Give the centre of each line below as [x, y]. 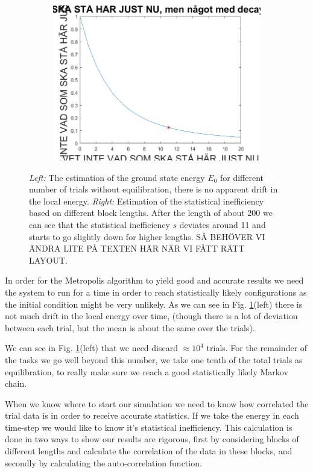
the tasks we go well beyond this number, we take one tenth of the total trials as [154, 359]
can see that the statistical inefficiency [100, 224]
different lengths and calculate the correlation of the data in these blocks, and [149, 451]
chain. [16, 383]
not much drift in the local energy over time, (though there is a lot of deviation [151, 316]
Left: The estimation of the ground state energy [117, 177]
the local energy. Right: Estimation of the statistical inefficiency [147, 201]
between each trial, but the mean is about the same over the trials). [130, 327]
